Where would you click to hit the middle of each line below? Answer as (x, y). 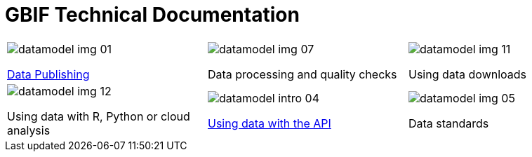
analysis (29, 130)
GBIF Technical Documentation (152, 15)
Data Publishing (48, 74)
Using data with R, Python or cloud (99, 116)
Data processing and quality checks (302, 74)
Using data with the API (269, 123)
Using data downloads (467, 74)
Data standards (448, 123)
